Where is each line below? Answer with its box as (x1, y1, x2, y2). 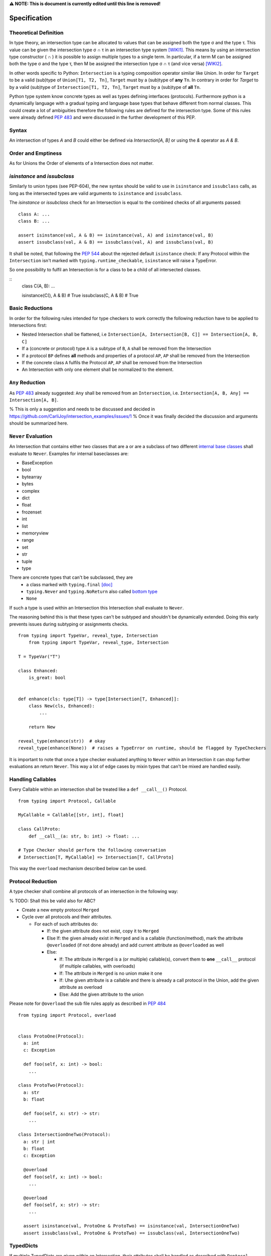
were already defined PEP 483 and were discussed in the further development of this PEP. (9, 115, 196, 121)
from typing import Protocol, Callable (18, 798, 116, 804)
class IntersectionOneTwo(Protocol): (18, 1132, 111, 1137)
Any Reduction (9, 379, 46, 386)
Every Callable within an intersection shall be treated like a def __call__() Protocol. (9, 786, 188, 792)
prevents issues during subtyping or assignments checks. (9, 621, 129, 627)
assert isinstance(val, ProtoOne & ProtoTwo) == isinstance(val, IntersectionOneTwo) (23, 1223, 240, 1229)
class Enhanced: (18, 668, 58, 673)
